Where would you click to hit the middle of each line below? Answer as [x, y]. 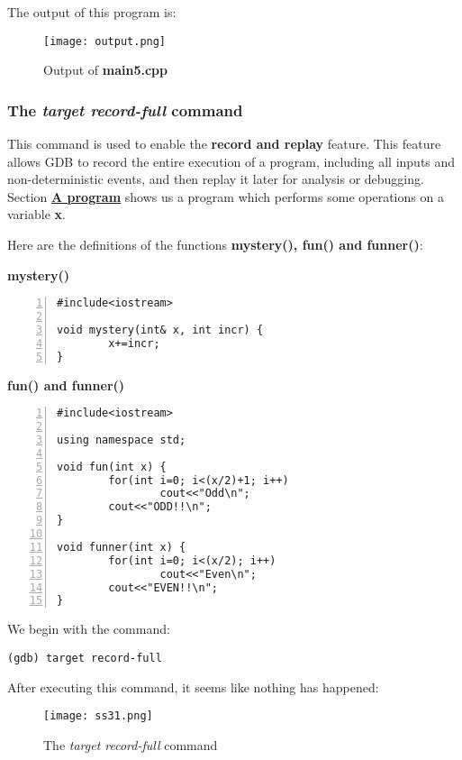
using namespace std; [122, 440]
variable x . [36, 214]
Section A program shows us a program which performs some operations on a [226, 196]
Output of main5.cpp [105, 70]
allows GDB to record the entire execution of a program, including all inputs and [231, 161]
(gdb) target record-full [85, 658]
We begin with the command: [89, 629]
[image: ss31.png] [98, 716]
